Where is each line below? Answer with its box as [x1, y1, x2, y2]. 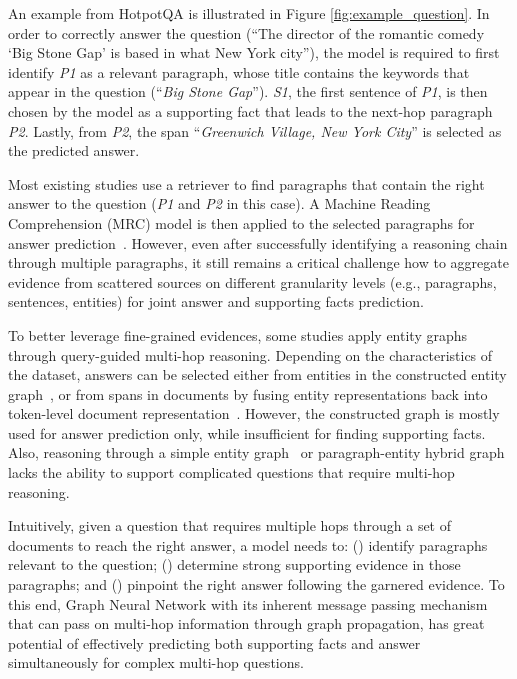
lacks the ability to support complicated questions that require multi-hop [8, 462, 455, 483]
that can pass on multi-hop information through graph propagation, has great [8, 613, 485, 634]
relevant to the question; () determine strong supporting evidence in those [8, 554, 461, 575]
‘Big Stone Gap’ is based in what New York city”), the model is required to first [8, 42, 500, 63]
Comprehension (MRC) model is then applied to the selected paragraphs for [8, 212, 475, 233]
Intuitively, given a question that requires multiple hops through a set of [8, 515, 452, 536]
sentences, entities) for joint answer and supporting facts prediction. [8, 291, 424, 312]
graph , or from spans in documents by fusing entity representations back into [8, 383, 488, 404]
